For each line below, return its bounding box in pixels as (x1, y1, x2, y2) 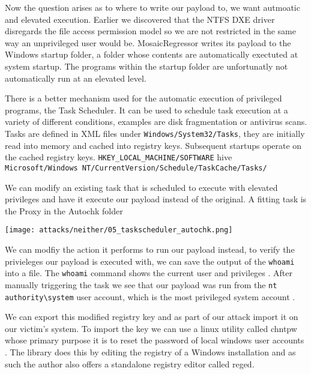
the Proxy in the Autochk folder (5, 204, 123, 217)
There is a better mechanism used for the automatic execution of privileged (5, 92, 282, 104)
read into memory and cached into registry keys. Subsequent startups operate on (5, 139, 302, 151)
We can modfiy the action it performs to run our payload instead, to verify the (5, 243, 295, 255)
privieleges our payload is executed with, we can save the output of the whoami (5, 255, 295, 267)
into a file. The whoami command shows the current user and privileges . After (5, 267, 293, 279)
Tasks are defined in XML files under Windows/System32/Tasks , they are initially (5, 127, 305, 139)
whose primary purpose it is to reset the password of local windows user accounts (5, 334, 304, 346)
